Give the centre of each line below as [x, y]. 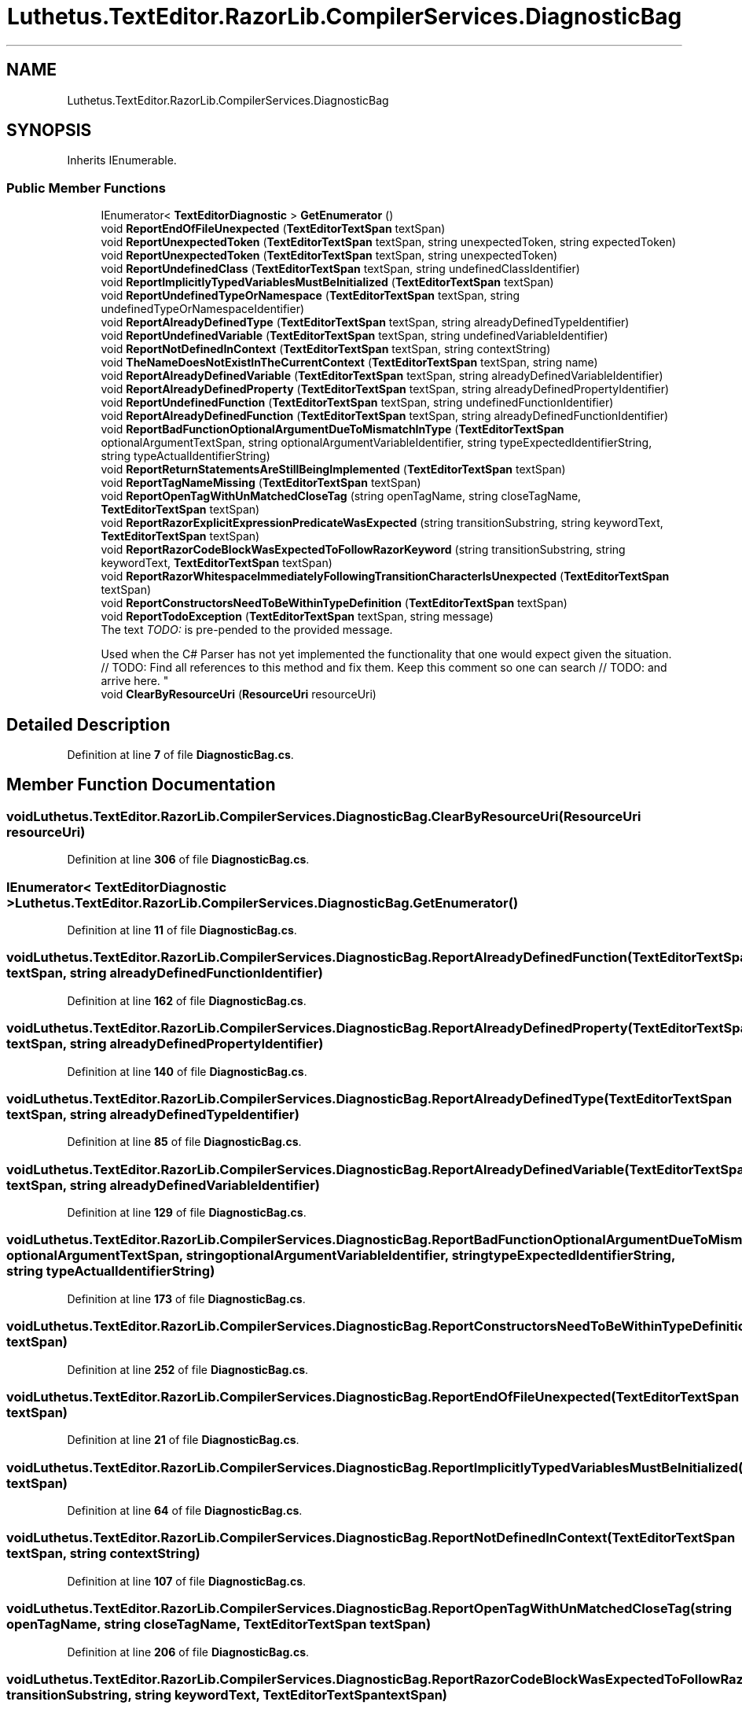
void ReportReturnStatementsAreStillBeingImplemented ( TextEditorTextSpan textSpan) [333, 470]
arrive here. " [135, 681]
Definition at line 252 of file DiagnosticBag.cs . [188, 1369]
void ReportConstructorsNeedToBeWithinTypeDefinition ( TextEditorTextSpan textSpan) [334, 603]
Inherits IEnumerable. [122, 160]
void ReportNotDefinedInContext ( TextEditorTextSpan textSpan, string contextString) [326, 349]
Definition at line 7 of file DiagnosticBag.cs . [180, 755]
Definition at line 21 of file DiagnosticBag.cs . [183, 1440]
